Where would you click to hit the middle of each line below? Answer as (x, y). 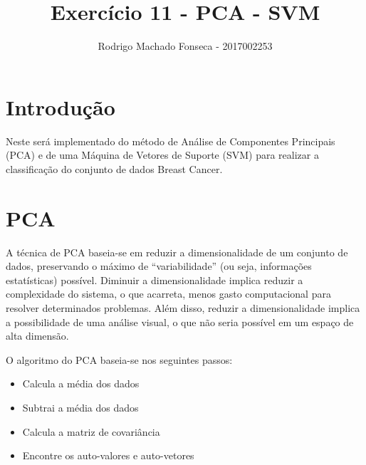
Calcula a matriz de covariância (91, 431)
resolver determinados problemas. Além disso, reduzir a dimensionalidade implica (183, 307)
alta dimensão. (37, 336)
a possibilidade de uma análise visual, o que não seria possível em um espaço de (180, 322)
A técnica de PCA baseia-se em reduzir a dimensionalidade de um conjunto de (177, 252)
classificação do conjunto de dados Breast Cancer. (114, 168)
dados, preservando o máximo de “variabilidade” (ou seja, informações (159, 266)
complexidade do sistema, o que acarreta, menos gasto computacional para (168, 294)
